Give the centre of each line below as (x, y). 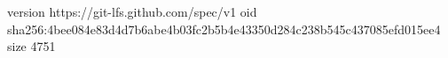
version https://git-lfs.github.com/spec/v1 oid (132, 11)
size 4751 (31, 46)
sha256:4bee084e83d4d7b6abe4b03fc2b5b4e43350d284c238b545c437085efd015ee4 (224, 29)
